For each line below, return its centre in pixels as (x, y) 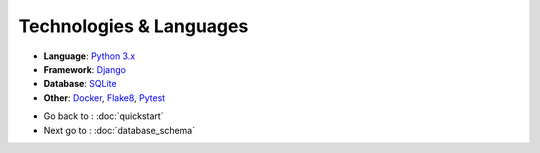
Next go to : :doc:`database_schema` (119, 130)
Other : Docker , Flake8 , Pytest (104, 97)
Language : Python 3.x (89, 56)
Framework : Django (85, 69)
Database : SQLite (80, 84)
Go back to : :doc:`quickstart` (103, 116)
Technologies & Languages (133, 26)
